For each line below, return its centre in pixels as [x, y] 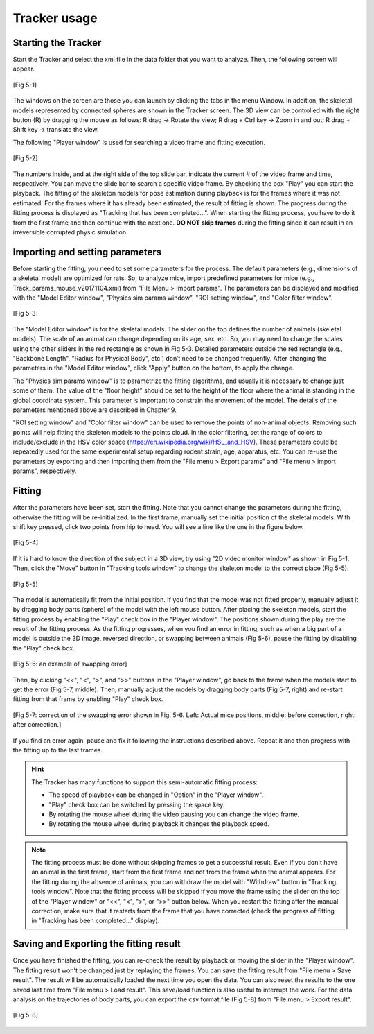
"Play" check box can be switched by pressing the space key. [137, 804]
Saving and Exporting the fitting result [97, 944]
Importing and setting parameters [87, 252]
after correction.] [37, 725]
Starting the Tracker [57, 43]
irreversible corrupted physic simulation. [70, 232]
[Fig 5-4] [26, 543]
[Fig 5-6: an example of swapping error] [70, 664]
